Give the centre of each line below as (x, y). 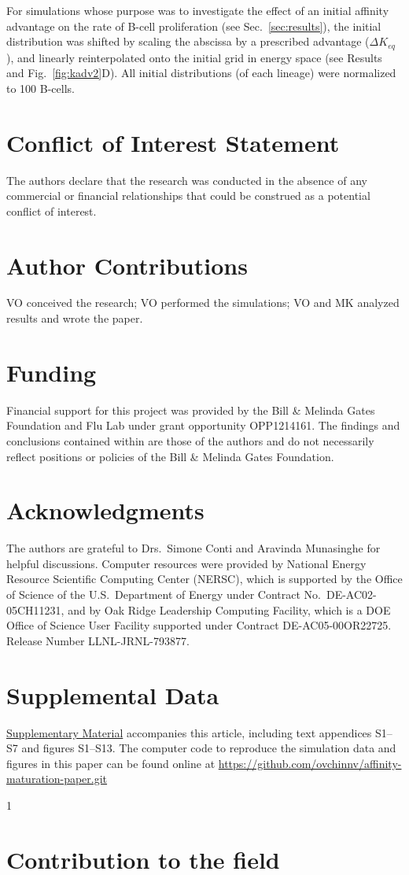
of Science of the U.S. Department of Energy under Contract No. (164, 594)
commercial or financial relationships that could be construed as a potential (188, 196)
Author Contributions (127, 265)
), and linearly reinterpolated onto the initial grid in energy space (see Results (194, 57)
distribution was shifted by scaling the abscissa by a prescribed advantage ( (188, 41)
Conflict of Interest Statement (173, 142)
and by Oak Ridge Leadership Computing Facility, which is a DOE (229, 609)
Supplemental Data (113, 694)
